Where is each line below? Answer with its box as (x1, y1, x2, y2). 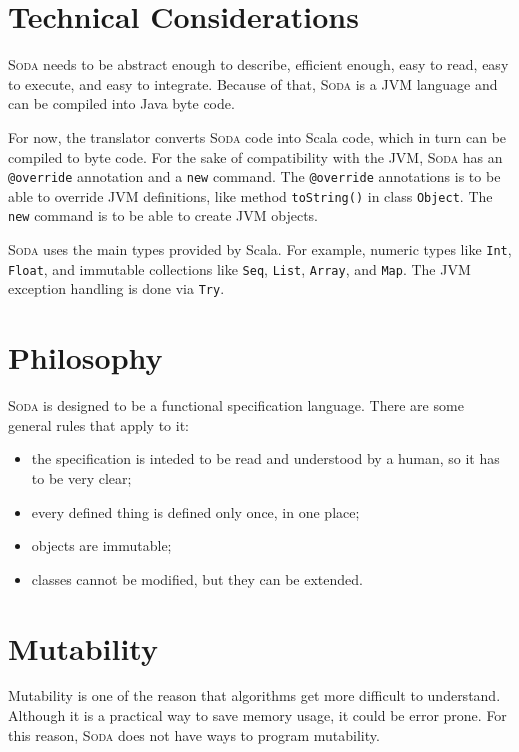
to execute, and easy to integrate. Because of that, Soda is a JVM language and (8, 73, 498, 94)
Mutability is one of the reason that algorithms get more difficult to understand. (8, 685, 501, 706)
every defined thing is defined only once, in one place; (31, 501, 360, 522)
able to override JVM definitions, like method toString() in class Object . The (8, 185, 493, 206)
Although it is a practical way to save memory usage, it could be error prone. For (8, 705, 507, 726)
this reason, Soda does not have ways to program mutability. (8, 724, 380, 745)
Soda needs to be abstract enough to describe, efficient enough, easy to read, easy (8, 54, 509, 75)
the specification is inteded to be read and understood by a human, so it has (31, 448, 500, 469)
